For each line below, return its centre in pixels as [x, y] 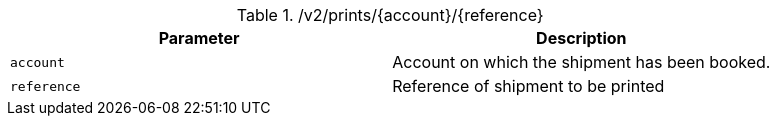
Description [581, 38]
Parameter [199, 38]
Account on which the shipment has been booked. [581, 62]
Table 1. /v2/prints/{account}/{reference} [390, 15]
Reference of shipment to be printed [528, 86]
